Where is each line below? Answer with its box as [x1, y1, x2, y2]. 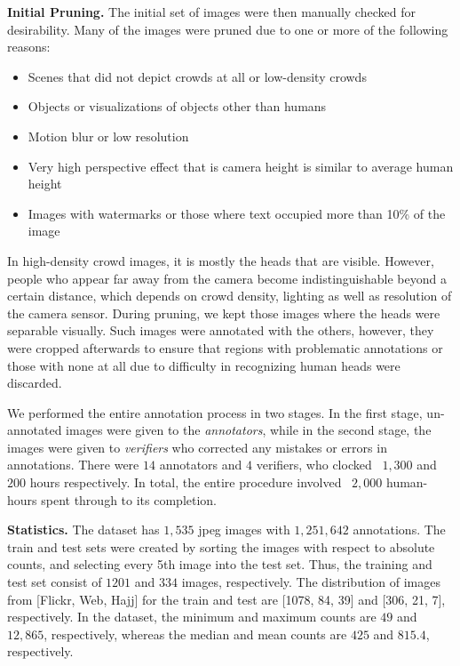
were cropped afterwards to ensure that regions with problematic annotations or [7, 338, 443, 357]
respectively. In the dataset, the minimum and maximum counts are [7, 607, 377, 626]
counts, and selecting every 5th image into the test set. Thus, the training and [7, 555, 432, 574]
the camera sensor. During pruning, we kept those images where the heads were [7, 303, 440, 322]
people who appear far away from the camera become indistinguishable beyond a [7, 269, 447, 287]
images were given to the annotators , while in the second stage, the [66, 421, 432, 439]
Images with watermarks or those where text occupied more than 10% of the [28, 204, 446, 222]
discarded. [7, 373, 62, 392]
